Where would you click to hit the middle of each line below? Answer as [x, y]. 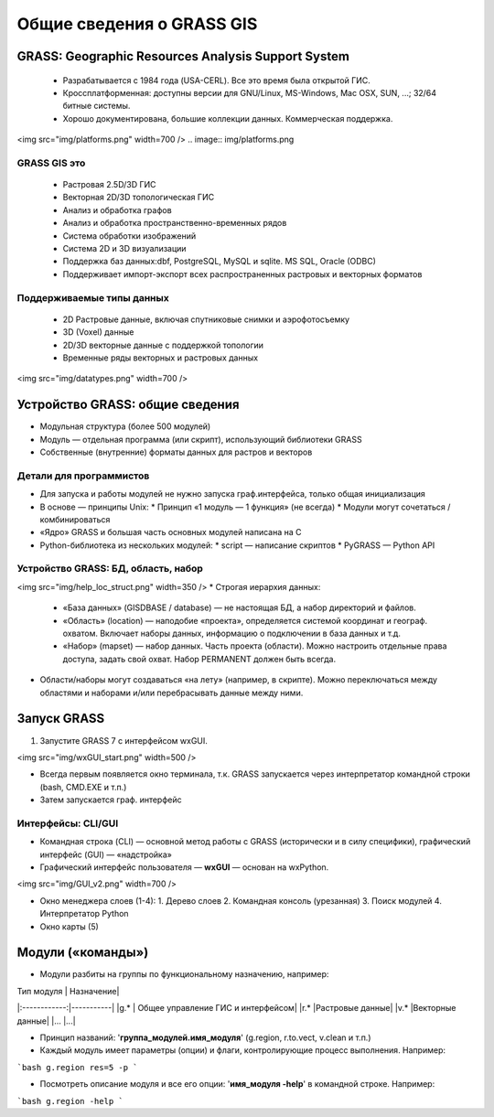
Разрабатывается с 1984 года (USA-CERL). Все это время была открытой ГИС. [216, 80]
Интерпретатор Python [84, 914]
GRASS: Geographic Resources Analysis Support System [183, 56]
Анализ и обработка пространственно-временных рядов [175, 223]
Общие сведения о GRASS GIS [137, 24]
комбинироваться [75, 519]
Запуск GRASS [61, 719]
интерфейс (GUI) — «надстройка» [106, 854]
